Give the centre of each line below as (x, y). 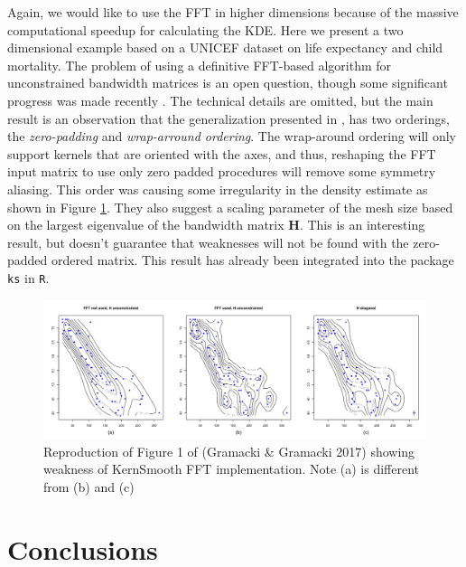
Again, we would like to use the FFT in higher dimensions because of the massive (233, 12)
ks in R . (28, 277)
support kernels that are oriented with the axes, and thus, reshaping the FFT (222, 153)
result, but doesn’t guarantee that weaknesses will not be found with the (208, 242)
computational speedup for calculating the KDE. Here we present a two (205, 29)
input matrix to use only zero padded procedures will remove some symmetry (222, 171)
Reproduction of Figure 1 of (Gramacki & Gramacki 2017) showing (229, 451)
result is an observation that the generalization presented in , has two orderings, (228, 118)
